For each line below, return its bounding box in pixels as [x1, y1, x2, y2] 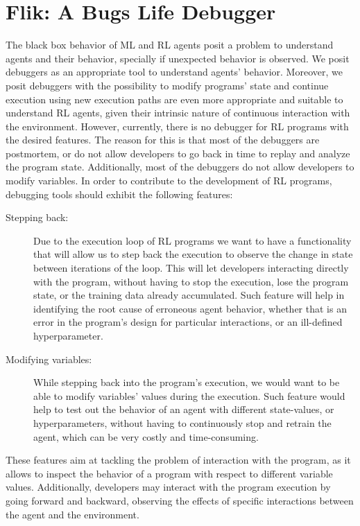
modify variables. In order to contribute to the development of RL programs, [6, 173, 332, 188]
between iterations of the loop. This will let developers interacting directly [33, 261, 349, 275]
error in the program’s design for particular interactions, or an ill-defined [33, 315, 343, 329]
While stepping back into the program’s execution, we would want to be [33, 375, 340, 389]
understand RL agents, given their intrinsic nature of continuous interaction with [6, 105, 350, 120]
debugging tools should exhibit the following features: [6, 186, 233, 201]
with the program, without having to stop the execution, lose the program [33, 274, 349, 288]
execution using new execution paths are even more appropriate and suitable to [6, 91, 343, 106]
